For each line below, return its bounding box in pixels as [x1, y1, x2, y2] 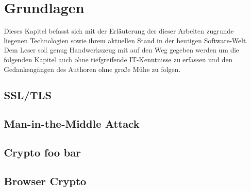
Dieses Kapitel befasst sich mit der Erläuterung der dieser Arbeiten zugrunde [4, 26, 234, 36]
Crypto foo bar [4, 145, 81, 160]
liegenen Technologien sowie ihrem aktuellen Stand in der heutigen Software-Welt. [4, 35, 248, 45]
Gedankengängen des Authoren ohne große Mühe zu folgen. [4, 64, 181, 74]
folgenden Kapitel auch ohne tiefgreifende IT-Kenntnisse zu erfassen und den [4, 54, 233, 64]
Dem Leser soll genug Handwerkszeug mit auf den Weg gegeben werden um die [4, 45, 239, 55]
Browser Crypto [4, 173, 86, 188]
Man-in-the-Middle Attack [4, 116, 140, 131]
